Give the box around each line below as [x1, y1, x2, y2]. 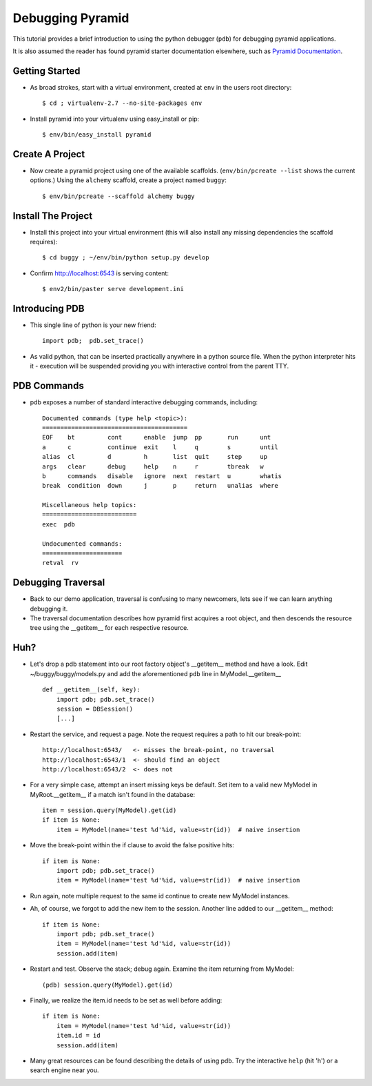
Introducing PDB [12, 302, 85, 314]
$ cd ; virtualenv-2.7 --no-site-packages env [42, 99, 203, 107]
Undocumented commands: [42, 540, 123, 548]
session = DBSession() [56, 704, 134, 713]
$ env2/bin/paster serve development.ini [42, 285, 184, 293]
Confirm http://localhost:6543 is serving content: [30, 269, 169, 277]
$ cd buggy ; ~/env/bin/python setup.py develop [42, 254, 209, 261]
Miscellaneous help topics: [42, 501, 137, 509]
